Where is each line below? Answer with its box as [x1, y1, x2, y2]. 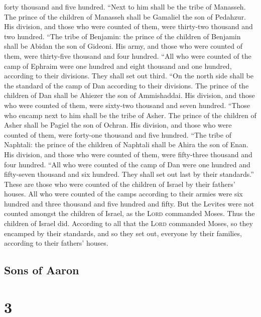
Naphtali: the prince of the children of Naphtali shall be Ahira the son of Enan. [4, 139, 248, 150]
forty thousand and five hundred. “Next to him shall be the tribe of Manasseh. [4, 2, 246, 12]
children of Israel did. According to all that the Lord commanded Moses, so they [4, 218, 253, 229]
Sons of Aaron [4, 262, 79, 278]
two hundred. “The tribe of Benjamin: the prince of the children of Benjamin [4, 31, 241, 41]
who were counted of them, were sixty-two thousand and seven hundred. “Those [4, 99, 250, 110]
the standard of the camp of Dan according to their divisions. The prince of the [4, 80, 249, 90]
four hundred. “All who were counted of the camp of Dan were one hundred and [4, 159, 250, 169]
